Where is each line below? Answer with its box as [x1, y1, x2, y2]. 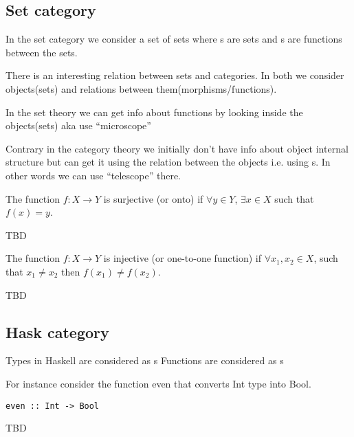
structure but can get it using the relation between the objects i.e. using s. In [5, 155, 331, 169]
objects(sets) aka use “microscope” [5, 118, 151, 133]
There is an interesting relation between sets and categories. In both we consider [5, 68, 344, 82]
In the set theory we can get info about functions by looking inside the [5, 104, 303, 119]
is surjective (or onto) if [103, 191, 203, 205]
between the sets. [5, 45, 78, 59]
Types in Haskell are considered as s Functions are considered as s [5, 353, 284, 368]
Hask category [5, 321, 109, 342]
